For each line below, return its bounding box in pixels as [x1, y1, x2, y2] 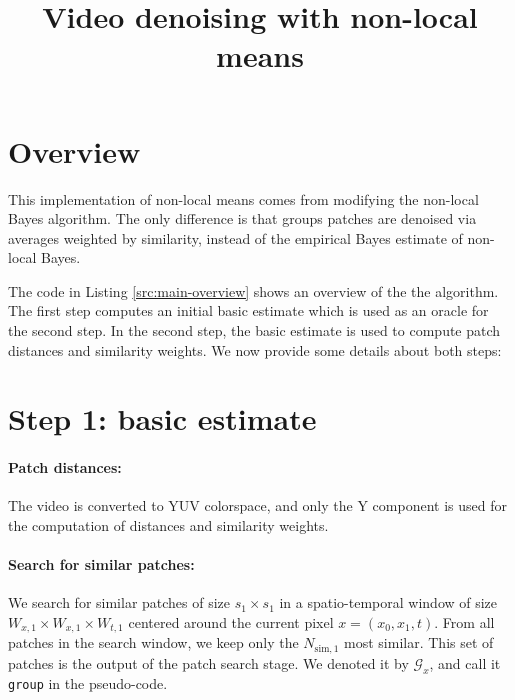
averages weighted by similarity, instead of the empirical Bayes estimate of [8, 227, 463, 248]
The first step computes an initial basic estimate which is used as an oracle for [8, 300, 489, 321]
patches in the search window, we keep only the [8, 632, 299, 653]
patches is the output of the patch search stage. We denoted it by [8, 652, 409, 673]
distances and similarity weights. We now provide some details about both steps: [8, 339, 502, 360]
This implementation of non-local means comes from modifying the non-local [8, 188, 479, 209]
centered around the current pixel [128, 612, 334, 632]
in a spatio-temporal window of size [279, 592, 498, 613]
